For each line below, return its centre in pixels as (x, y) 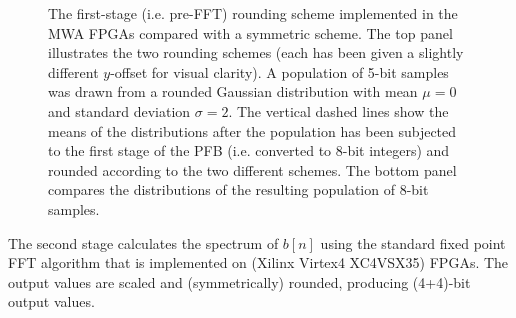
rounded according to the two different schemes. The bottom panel (252, 169)
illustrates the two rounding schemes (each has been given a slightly (256, 52)
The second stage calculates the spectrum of (143, 242)
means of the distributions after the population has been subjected (252, 130)
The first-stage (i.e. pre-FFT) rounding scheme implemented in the (253, 13)
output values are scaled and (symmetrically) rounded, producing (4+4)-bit (239, 281)
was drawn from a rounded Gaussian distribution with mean (233, 91)
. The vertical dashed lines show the (338, 110)
